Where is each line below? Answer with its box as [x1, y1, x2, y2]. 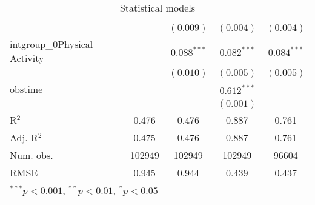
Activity [10, 51, 44, 65]
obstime [10, 82, 43, 96]
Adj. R [10, 130, 38, 144]
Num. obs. [10, 148, 53, 162]
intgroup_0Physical [10, 37, 93, 51]
